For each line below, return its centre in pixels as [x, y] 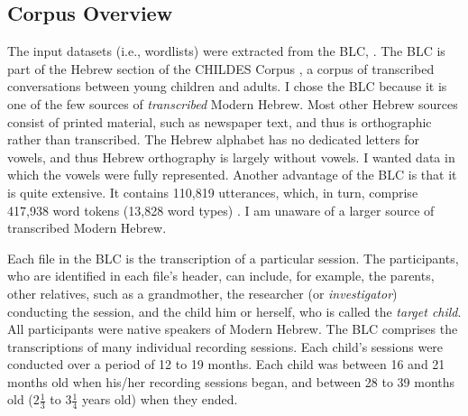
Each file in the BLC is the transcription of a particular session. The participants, [233, 258]
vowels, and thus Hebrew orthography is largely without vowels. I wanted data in [231, 157]
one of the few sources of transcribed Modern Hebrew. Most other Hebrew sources [233, 103]
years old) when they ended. [160, 399]
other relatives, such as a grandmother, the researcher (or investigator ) [202, 293]
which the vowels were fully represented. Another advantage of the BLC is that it [232, 175]
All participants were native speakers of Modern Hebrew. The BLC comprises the [233, 329]
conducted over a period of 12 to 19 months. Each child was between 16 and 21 [226, 364]
